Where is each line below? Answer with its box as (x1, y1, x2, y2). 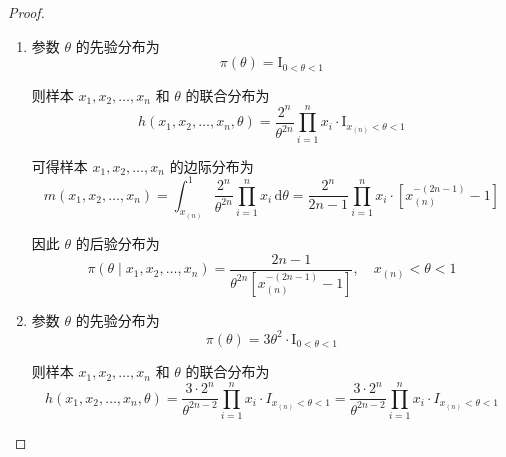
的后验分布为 (75, 233, 160, 254)
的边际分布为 (169, 155, 254, 176)
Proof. (8, 2, 45, 22)
